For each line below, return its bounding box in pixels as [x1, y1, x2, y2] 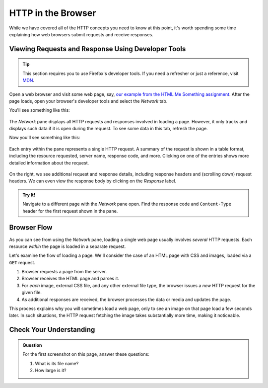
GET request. [9, 259, 36, 265]
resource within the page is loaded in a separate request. [9, 243, 126, 249]
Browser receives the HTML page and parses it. [21, 276, 119, 282]
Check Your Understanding [9, 325, 95, 334]
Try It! [22, 192, 36, 198]
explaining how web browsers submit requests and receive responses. [9, 31, 153, 37]
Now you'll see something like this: [9, 135, 80, 141]
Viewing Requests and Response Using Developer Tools [9, 45, 186, 53]
